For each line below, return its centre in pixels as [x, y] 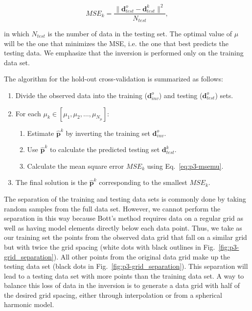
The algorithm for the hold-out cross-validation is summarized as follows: [114, 79]
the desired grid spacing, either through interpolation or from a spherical [113, 295]
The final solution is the [51, 182]
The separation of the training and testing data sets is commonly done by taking [125, 198]
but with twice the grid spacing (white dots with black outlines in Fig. [110, 246]
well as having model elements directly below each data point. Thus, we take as [123, 227]
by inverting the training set [108, 133]
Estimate [41, 133]
